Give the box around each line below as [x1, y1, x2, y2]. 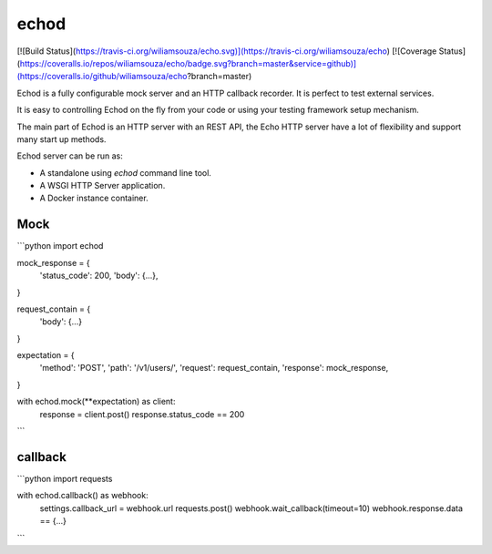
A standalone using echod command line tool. [39, 167, 211, 178]
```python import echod [16, 241, 104, 251]
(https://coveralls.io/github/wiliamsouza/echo [16, 71, 188, 82]
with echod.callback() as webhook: [16, 490, 149, 501]
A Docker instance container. [39, 192, 149, 204]
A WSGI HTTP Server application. [39, 180, 166, 191]
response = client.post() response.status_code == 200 [39, 408, 245, 419]
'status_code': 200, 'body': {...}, [39, 270, 159, 282]
